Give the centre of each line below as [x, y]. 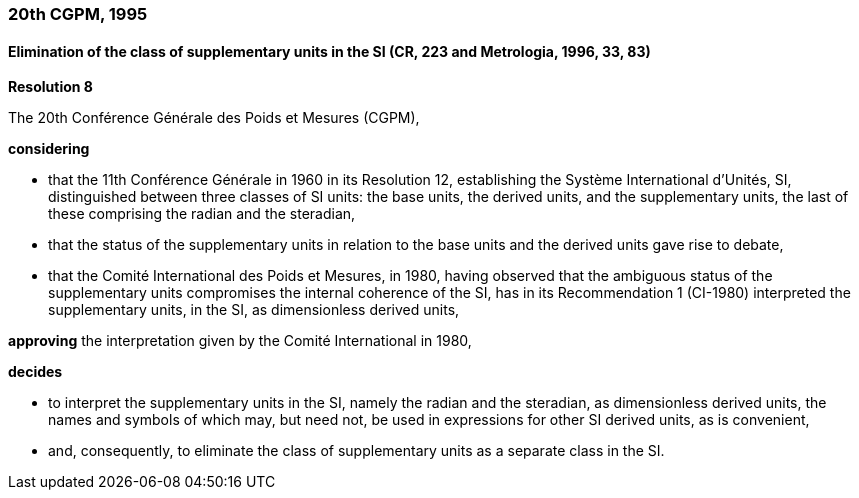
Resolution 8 [50, 87]
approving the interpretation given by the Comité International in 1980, [240, 341]
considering [49, 149]
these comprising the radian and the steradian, [202, 214]
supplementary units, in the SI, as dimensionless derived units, [254, 310]
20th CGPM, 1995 [78, 14]
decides [35, 372]
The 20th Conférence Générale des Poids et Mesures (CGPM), [214, 118]
